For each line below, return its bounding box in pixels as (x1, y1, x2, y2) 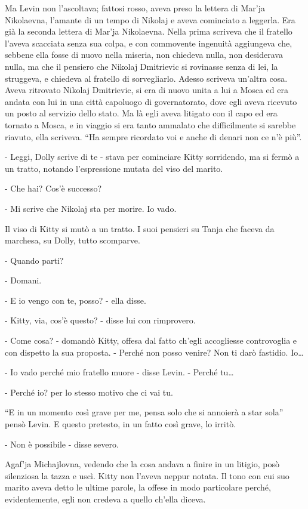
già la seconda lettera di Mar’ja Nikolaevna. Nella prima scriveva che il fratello (5, 25, 292, 38)
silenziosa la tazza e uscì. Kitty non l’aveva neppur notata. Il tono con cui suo (5, 469, 289, 482)
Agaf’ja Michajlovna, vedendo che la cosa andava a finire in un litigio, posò (5, 458, 279, 470)
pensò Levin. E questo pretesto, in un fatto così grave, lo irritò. (5, 418, 236, 430)
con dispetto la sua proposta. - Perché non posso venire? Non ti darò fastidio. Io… (5, 345, 304, 358)
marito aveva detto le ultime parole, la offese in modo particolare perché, (5, 481, 271, 493)
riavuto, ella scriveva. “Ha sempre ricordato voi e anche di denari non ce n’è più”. (5, 130, 302, 143)
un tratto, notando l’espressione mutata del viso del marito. (5, 162, 223, 174)
